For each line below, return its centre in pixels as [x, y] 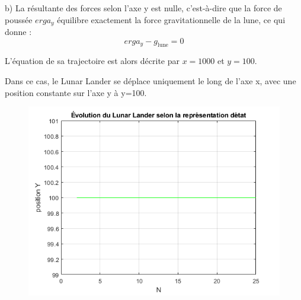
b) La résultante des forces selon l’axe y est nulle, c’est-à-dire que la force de [143, 8]
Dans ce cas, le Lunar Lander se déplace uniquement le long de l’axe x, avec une [150, 81]
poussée [19, 19]
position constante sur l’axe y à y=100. [76, 92]
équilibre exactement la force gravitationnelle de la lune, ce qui [171, 19]
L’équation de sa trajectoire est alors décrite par [92, 61]
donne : [18, 32]
